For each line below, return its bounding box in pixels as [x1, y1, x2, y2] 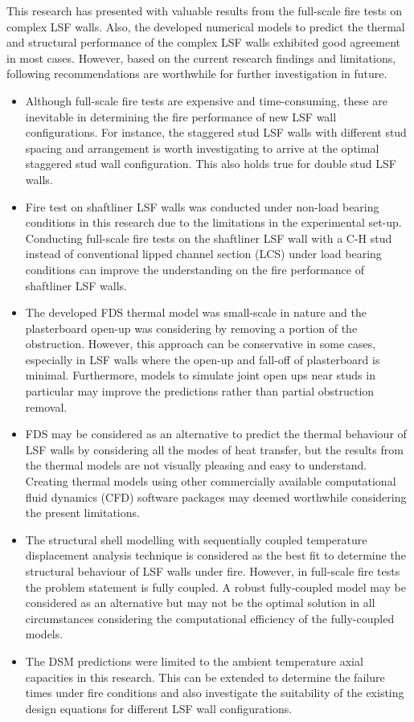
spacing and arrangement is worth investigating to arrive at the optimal [25, 139, 379, 156]
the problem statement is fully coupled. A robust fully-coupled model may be [25, 578, 407, 595]
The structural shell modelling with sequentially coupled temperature [25, 531, 367, 548]
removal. [25, 398, 68, 415]
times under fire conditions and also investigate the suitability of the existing [25, 684, 404, 701]
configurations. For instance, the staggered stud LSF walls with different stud [25, 124, 407, 141]
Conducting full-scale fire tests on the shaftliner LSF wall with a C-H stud [25, 229, 392, 246]
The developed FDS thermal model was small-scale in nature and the [25, 304, 367, 321]
